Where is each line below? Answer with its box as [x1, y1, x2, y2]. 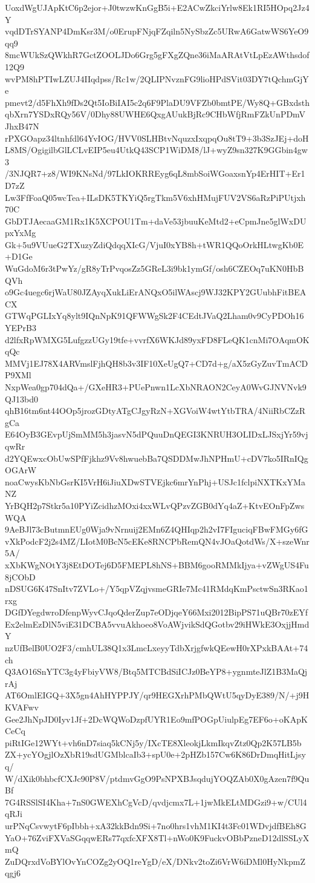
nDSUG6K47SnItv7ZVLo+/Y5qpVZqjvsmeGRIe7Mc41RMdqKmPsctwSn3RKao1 [5, 582, 308, 595]
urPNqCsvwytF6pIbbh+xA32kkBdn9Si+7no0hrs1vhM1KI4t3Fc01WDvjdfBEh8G [5, 819, 307, 832]
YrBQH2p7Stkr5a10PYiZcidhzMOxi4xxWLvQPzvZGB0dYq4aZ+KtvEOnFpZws [5, 499, 305, 511]
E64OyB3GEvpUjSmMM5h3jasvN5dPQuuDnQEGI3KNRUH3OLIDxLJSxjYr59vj [5, 428, 308, 441]
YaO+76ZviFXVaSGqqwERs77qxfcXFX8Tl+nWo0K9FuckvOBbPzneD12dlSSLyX [5, 831, 310, 844]
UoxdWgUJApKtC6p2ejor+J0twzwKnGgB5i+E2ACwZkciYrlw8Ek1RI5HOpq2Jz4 [5, 1, 310, 13]
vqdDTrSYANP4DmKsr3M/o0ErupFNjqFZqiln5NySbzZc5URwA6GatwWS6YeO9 [5, 25, 309, 38]
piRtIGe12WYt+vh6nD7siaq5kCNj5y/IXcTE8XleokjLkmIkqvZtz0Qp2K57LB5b [5, 736, 302, 749]
